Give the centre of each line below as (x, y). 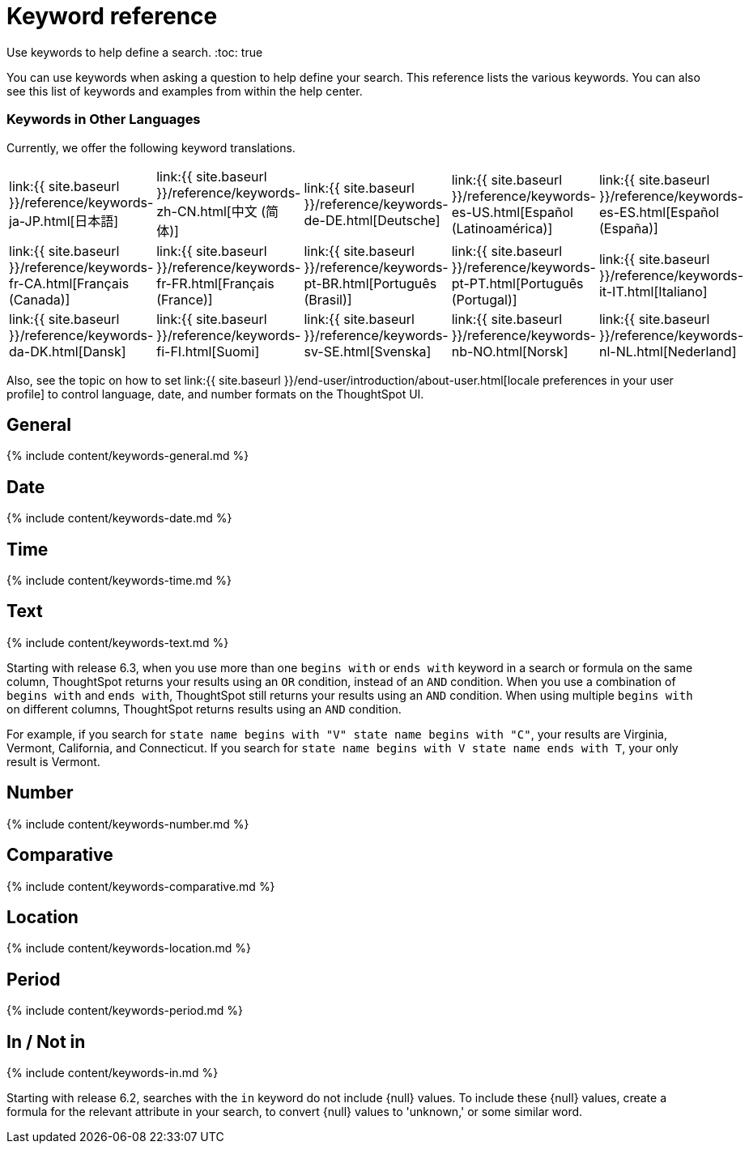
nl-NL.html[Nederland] (668, 351)
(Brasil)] (328, 299)
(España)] (628, 228)
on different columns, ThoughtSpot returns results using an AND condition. (204, 709)
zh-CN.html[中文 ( (211, 211)
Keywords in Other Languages (104, 119)
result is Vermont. (53, 761)
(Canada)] (40, 299)
